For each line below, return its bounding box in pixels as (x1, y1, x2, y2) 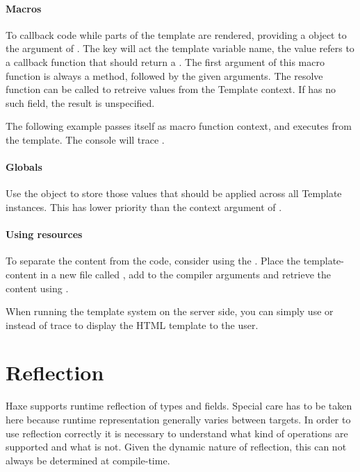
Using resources (6, 227, 83, 242)
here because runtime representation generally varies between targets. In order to (6, 412, 351, 427)
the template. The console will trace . (6, 132, 165, 146)
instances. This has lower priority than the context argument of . (6, 199, 282, 214)
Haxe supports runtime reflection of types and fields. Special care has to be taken (6, 398, 352, 413)
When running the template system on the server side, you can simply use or (6, 304, 334, 319)
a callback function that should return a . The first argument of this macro (6, 54, 325, 69)
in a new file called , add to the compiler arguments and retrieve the (40, 267, 332, 281)
